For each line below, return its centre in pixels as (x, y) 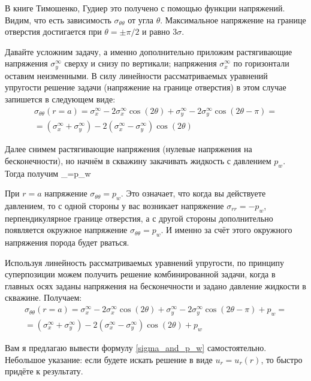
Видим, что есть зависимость (58, 19)
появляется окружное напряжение (66, 230)
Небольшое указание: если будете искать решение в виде (109, 359)
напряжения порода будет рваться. (67, 242)
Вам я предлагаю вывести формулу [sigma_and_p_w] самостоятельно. (136, 347)
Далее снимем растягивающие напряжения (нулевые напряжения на (129, 149)
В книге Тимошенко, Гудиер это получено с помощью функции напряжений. (145, 8)
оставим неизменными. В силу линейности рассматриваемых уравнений (136, 75)
